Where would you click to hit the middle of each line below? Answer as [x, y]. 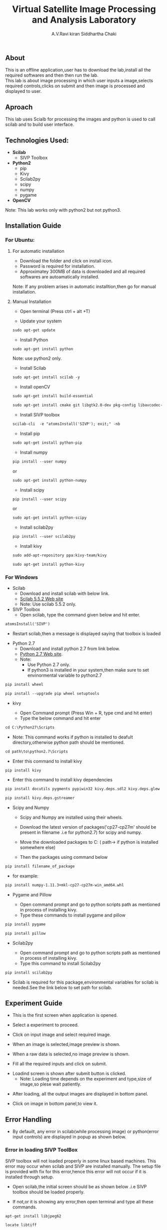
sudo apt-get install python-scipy [49, 518]
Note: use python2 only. [37, 358]
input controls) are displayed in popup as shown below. [69, 1137]
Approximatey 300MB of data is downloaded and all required [82, 271]
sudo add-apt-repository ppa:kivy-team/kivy [59, 555]
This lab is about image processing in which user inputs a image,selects [79, 81]
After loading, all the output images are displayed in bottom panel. [80, 1094]
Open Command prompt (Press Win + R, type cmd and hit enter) [86, 713]
